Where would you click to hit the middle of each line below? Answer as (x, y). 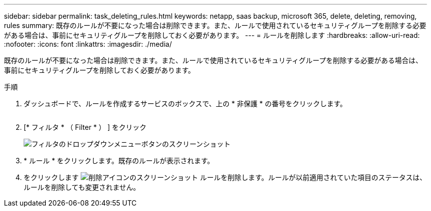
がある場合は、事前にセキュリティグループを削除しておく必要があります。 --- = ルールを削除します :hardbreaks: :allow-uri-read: (212, 35)
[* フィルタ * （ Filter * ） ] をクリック (85, 127)
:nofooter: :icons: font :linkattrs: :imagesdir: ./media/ (88, 44)
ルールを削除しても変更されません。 (82, 187)
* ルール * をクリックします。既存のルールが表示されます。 (119, 161)
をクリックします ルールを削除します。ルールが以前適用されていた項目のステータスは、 (225, 177)
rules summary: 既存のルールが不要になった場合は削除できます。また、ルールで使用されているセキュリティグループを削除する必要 (215, 25)
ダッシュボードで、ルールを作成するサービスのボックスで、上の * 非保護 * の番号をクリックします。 (185, 104)
